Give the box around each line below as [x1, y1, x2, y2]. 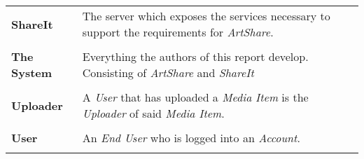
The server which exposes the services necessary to [82, 8, 330, 24]
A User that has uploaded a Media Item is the [82, 89, 309, 105]
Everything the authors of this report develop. [82, 48, 309, 64]
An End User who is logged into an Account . [82, 130, 300, 146]
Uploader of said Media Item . [82, 105, 225, 121]
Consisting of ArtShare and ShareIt [82, 64, 254, 81]
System [11, 64, 52, 81]
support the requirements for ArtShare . [82, 24, 274, 40]
